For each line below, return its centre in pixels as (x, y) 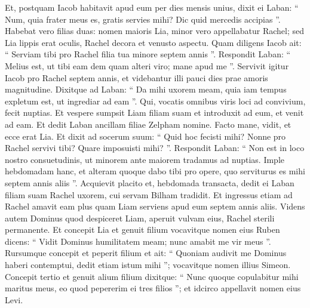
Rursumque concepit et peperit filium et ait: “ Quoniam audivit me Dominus (146, 253)
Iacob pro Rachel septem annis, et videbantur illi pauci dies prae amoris (136, 77)
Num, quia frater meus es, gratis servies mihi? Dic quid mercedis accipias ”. (143, 19)
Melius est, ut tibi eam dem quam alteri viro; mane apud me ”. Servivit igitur (147, 65)
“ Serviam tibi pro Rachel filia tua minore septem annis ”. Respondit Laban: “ (148, 54)
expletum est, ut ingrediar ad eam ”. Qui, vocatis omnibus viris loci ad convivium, (155, 101)
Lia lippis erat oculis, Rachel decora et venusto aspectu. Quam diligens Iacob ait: (153, 42)
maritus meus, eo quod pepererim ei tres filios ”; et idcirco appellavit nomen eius (153, 288)
